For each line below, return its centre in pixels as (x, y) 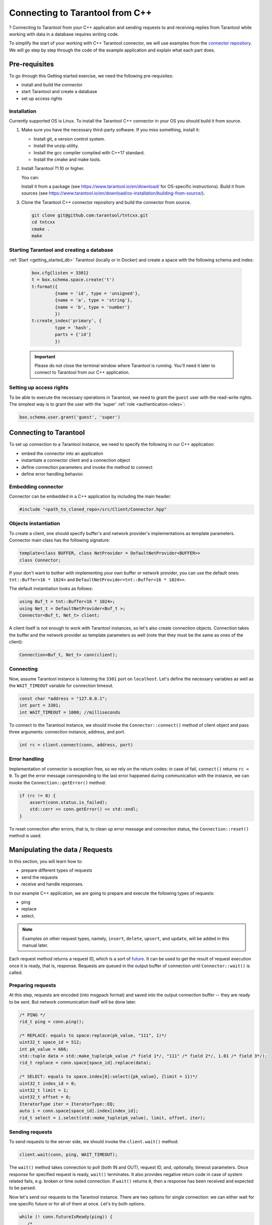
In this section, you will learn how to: (46, 861)
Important (45, 356)
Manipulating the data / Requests (61, 849)
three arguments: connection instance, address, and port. (67, 732)
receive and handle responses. (52, 884)
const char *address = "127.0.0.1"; (63, 698)
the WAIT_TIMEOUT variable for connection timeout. (61, 686)
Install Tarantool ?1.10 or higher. (53, 169)
